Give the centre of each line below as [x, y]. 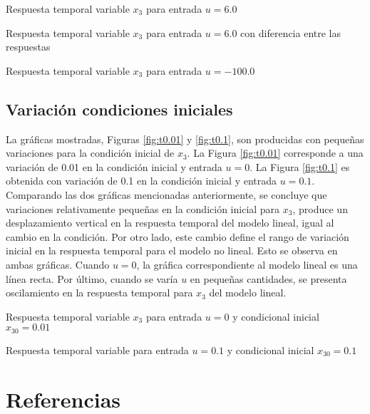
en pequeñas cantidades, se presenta [268, 278]
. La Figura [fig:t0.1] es [300, 166]
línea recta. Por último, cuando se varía [92, 278]
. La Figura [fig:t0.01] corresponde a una [275, 153]
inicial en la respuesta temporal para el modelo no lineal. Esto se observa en [172, 250]
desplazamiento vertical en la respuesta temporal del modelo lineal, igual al [170, 223]
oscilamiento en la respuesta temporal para [99, 293]
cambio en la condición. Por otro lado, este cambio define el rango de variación [178, 236]
